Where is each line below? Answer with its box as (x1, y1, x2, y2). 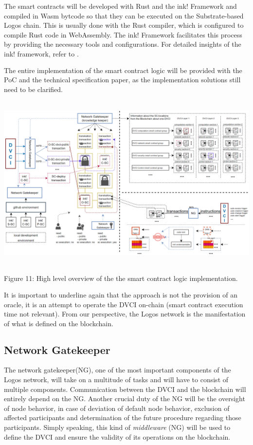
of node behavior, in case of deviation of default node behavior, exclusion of (4, 403, 230, 413)
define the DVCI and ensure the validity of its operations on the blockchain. (4, 431, 231, 442)
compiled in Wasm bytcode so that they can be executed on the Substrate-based (4, 10, 244, 20)
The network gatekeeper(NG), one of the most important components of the (4, 365, 231, 375)
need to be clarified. (4, 84, 63, 94)
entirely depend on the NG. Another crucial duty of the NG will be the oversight (4, 393, 245, 404)
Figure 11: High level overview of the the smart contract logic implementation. (4, 273, 238, 283)
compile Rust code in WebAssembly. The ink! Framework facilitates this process (4, 29, 242, 39)
